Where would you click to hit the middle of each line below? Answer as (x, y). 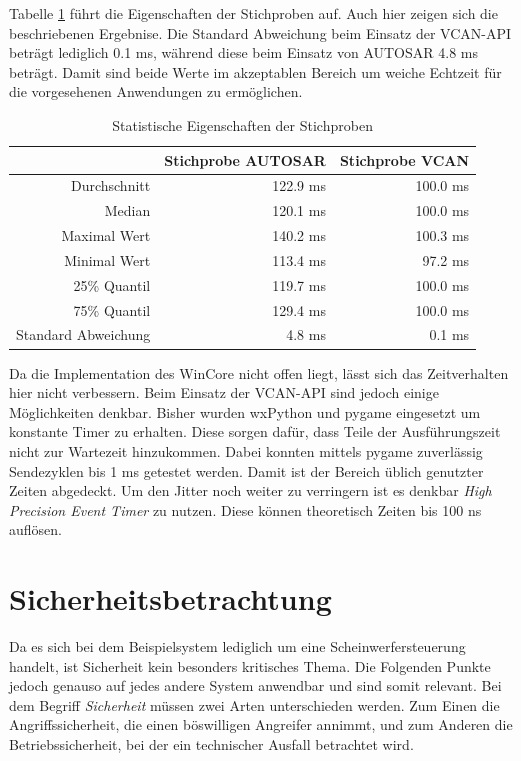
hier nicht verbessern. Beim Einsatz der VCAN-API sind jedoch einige (224, 392)
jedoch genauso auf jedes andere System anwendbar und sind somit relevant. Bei (255, 685)
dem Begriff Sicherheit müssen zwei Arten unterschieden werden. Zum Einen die (254, 704)
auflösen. (35, 529)
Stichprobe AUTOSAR (245, 159)
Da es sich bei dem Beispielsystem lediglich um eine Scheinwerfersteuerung (237, 646)
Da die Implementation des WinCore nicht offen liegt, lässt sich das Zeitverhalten (259, 372)
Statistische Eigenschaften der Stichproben (242, 124)
